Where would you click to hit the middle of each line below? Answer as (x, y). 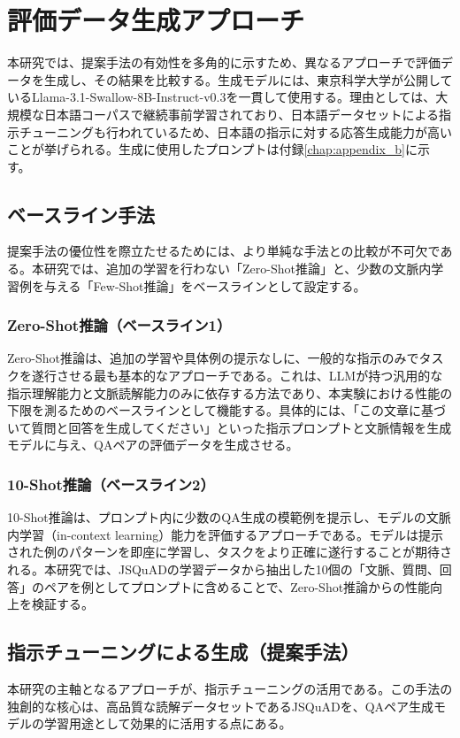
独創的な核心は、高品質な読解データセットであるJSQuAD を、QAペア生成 (221, 706)
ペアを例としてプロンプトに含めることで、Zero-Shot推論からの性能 (237, 586)
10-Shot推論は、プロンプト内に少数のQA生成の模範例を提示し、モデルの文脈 (229, 517)
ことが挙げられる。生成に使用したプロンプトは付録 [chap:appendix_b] (206, 149)
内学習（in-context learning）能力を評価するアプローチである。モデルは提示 (226, 534)
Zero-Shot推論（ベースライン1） (119, 325)
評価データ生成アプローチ (156, 20)
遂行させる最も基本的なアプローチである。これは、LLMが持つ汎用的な (237, 376)
